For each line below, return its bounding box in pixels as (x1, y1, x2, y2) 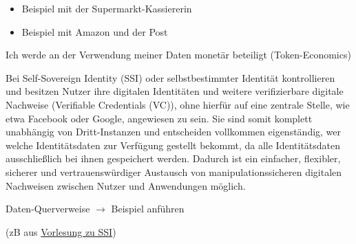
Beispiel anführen (111, 201, 185, 216)
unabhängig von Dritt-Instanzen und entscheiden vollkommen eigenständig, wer (6, 124, 342, 139)
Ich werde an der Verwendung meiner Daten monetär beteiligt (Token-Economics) (6, 47, 351, 62)
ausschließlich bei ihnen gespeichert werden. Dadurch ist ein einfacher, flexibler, (6, 151, 341, 166)
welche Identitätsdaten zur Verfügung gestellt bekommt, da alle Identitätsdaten (6, 137, 341, 152)
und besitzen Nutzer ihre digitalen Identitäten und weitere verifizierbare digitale (6, 84, 344, 98)
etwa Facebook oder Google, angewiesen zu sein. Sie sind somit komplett (6, 111, 313, 125)
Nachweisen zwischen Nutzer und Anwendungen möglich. (6, 178, 246, 192)
